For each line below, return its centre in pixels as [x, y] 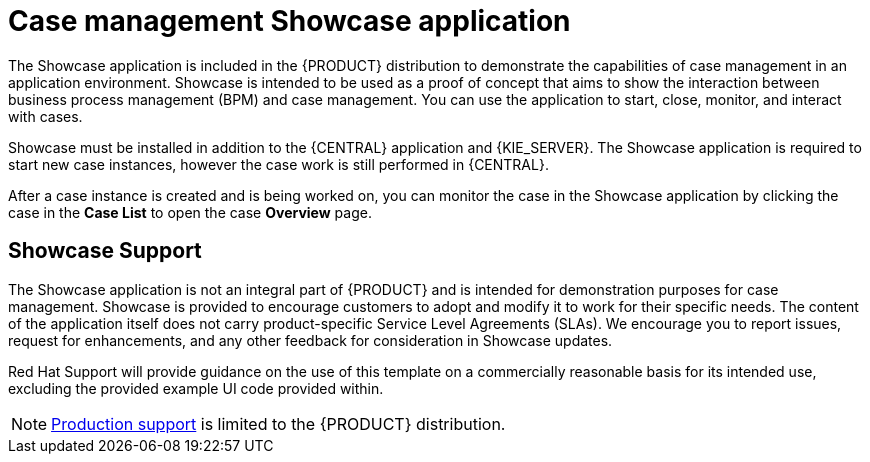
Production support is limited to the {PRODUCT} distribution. [278, 423]
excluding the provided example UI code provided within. [196, 388]
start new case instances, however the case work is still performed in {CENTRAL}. [278, 164]
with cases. [45, 116]
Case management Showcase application [289, 21]
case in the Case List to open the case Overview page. [190, 212]
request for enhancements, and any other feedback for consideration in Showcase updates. [310, 340]
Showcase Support [105, 251]
